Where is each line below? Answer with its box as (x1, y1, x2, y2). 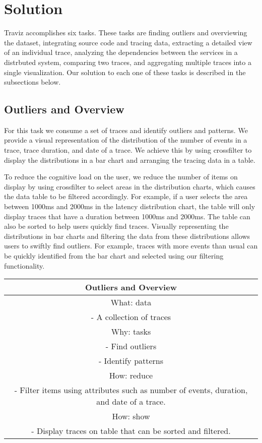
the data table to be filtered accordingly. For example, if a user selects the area (4, 191, 248, 202)
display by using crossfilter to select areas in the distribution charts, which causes (4, 181, 255, 192)
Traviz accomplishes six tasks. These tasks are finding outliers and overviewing (4, 27, 247, 38)
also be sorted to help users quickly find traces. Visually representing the (4, 221, 229, 231)
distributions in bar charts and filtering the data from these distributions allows (4, 230, 250, 241)
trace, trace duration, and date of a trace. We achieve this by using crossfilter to (4, 145, 252, 155)
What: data (110, 296, 152, 308)
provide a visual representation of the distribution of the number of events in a (4, 135, 247, 145)
